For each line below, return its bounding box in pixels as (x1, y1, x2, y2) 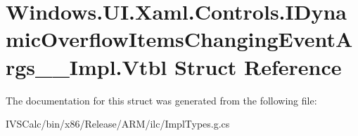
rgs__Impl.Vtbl (6, 52, 167, 81)
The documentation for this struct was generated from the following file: (6, 93, 317, 107)
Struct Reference (174, 52, 342, 81)
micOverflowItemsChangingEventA (6, 25, 353, 53)
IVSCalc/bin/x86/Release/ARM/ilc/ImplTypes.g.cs (6, 116, 230, 131)
